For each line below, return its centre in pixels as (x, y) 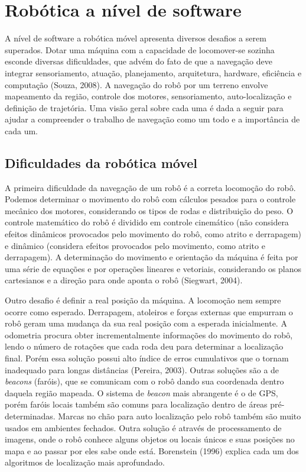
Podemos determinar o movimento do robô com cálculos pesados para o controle (150, 199)
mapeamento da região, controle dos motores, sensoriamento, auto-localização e (148, 96)
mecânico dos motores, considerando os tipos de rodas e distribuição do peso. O (149, 210)
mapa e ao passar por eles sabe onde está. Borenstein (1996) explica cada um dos (152, 450)
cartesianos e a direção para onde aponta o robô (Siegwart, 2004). (124, 280)
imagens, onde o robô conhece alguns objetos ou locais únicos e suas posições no (150, 439)
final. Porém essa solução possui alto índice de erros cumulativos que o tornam (147, 358)
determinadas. (30, 416)
